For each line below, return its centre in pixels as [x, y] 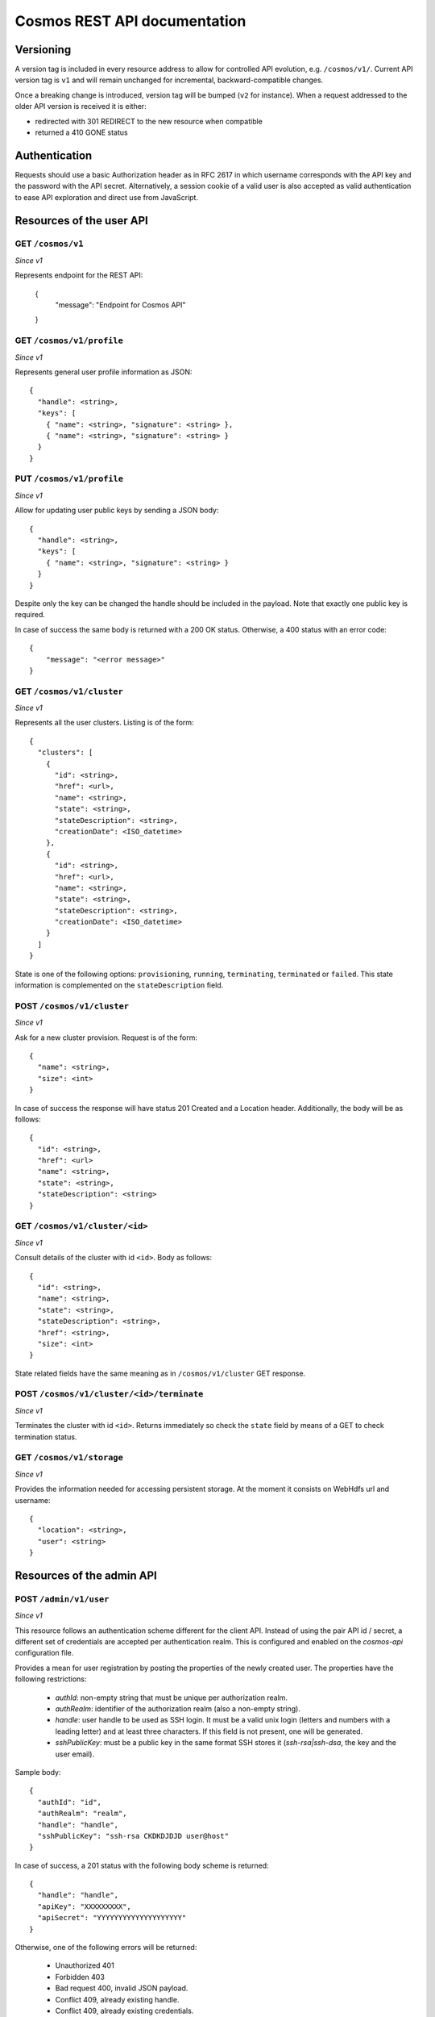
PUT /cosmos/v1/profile [69, 478]
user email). [75, 1754]
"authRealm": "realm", [82, 1814]
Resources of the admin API [86, 1575]
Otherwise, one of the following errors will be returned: [106, 1948]
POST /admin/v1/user [62, 1599]
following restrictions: [51, 1679]
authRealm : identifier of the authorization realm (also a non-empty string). [178, 1708]
